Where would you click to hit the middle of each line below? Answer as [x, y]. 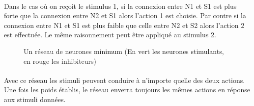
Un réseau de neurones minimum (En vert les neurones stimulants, [124, 51]
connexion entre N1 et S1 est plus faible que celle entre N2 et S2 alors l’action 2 [124, 25]
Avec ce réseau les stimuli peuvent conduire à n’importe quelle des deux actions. [125, 80]
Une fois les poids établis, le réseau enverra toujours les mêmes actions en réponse [127, 90]
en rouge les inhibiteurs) [60, 61]
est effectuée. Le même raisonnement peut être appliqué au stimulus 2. [110, 35]
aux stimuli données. [35, 99]
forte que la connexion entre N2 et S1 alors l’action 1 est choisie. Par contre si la [125, 15]
